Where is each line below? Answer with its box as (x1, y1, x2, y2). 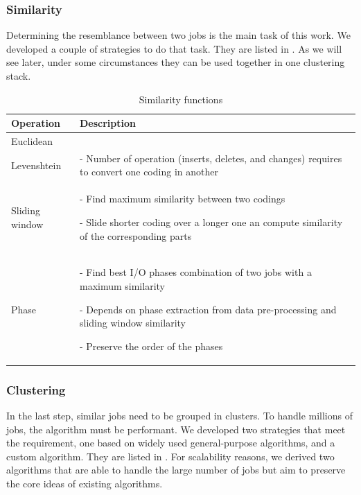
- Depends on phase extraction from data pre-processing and (79, 302, 337, 316)
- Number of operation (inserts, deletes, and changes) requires (79, 150, 342, 165)
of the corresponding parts (79, 228, 192, 243)
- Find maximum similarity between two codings (79, 191, 285, 206)
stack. (6, 69, 31, 82)
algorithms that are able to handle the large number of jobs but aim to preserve (6, 462, 346, 477)
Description (79, 116, 136, 130)
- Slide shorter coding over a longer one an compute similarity (79, 214, 343, 229)
